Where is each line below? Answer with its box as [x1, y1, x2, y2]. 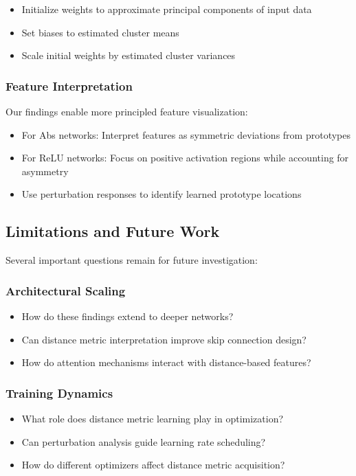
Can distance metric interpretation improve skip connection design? [21, 332, 307, 346]
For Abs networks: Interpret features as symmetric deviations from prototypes [21, 127, 351, 141]
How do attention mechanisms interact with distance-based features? [21, 355, 311, 370]
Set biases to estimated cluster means [21, 25, 179, 39]
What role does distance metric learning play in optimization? [21, 411, 284, 425]
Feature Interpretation [5, 77, 133, 94]
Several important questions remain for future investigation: [5, 253, 258, 267]
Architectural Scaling [5, 282, 126, 299]
